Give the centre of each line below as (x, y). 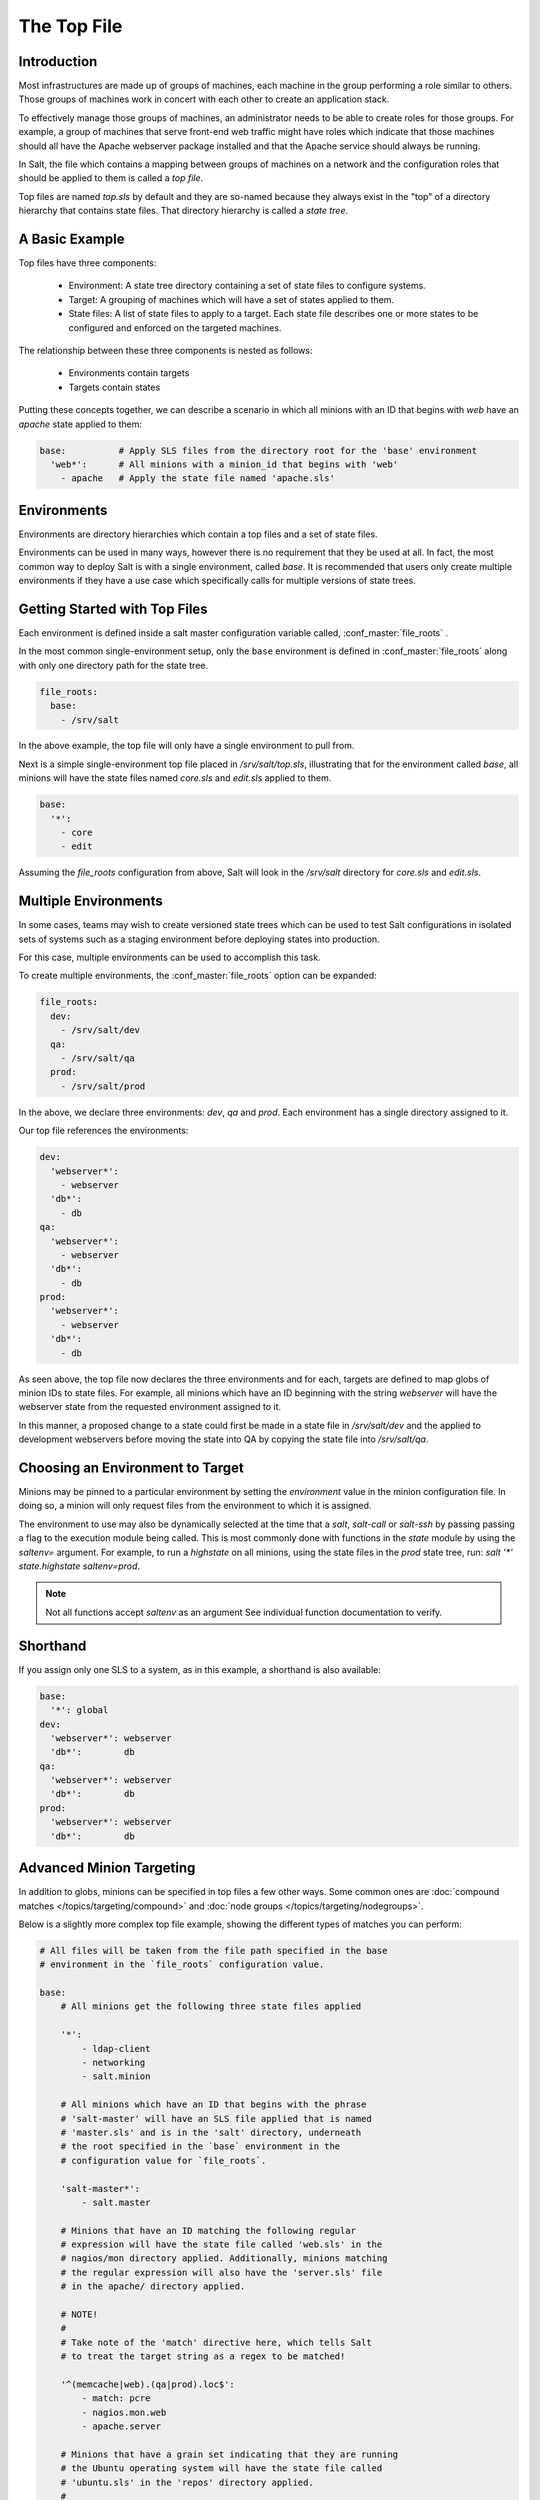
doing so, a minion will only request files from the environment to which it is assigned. (195, 1506)
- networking (113, 2063)
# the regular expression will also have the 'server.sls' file (221, 2272)
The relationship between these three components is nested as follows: (165, 351)
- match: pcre (116, 2398)
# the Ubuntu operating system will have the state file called (221, 2468)
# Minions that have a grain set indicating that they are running (229, 2454)
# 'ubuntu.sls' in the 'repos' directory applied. (187, 2482)
